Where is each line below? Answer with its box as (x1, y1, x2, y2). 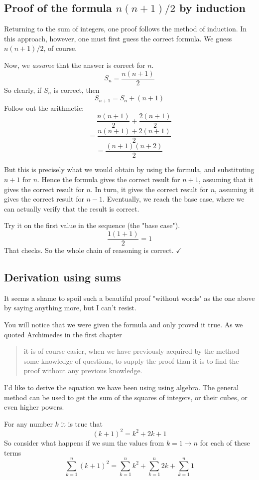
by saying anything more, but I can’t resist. (4, 302, 136, 313)
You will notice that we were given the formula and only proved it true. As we (4, 319, 243, 330)
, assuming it (215, 184, 254, 194)
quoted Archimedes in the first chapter (4, 329, 122, 339)
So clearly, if (4, 84, 42, 95)
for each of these (200, 437, 250, 448)
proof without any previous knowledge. (23, 365, 142, 376)
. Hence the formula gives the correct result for (37, 174, 180, 185)
